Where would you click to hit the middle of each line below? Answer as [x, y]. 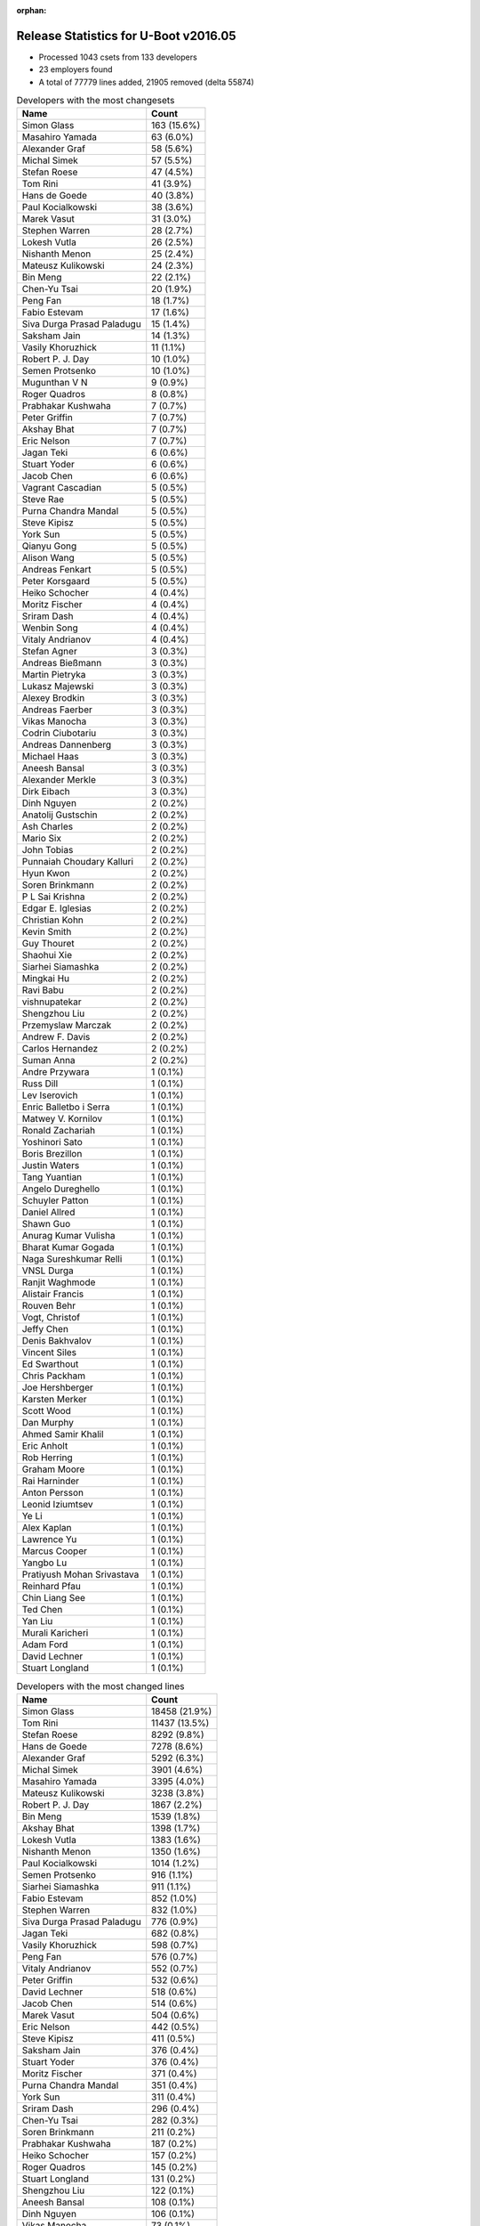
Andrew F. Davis [56, 1037]
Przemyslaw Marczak [67, 1026]
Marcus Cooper [55, 1551]
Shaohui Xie [47, 955]
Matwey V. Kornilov [62, 1119]
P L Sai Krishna [53, 897]
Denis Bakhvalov [57, 1341]
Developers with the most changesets [96, 101]
